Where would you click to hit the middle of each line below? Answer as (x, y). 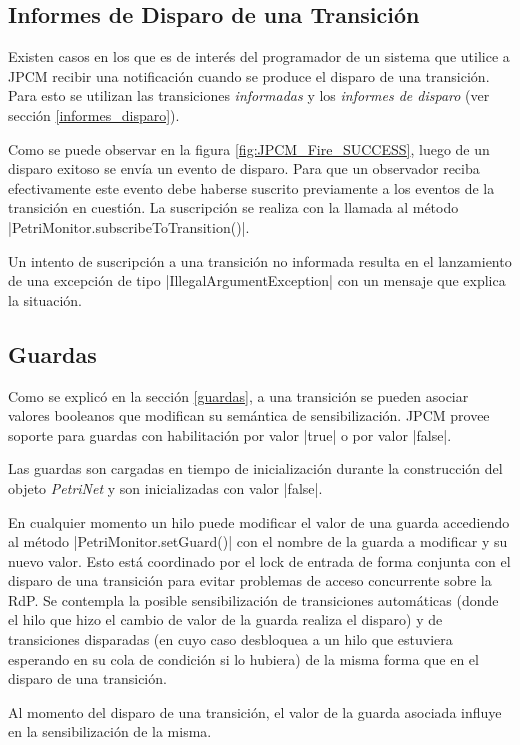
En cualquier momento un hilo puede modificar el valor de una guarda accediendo (259, 521)
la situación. (45, 299)
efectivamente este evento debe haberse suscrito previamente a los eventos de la (251, 187)
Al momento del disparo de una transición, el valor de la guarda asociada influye (255, 711)
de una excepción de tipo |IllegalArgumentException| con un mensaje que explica (257, 280)
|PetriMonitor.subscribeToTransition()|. (129, 226)
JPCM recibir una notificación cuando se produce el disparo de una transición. (249, 75)
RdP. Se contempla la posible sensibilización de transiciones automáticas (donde (253, 599)
